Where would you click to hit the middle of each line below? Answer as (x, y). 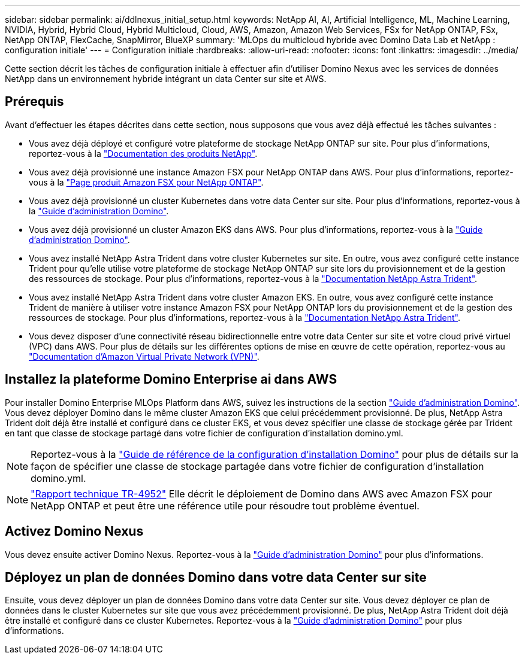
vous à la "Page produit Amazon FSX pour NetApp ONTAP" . (146, 182)
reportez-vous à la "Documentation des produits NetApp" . (143, 153)
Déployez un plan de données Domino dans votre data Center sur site (216, 577)
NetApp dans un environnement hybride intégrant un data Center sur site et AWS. (166, 79)
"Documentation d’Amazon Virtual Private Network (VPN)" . (144, 356)
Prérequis (34, 102)
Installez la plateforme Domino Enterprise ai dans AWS (171, 379)
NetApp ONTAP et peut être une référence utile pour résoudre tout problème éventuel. (225, 505)
